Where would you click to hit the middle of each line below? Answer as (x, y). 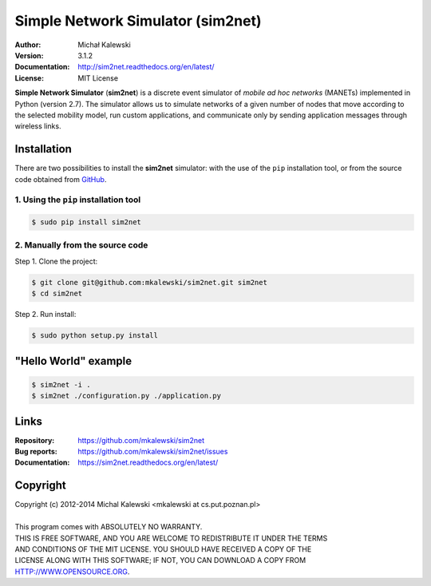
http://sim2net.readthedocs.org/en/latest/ (146, 67)
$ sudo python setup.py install (95, 336)
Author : (28, 45)
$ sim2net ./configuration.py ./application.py (126, 396)
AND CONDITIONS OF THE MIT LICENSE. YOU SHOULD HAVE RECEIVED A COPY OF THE (163, 549)
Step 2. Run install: (45, 315)
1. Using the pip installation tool (78, 200)
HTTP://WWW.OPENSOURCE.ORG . (72, 572)
